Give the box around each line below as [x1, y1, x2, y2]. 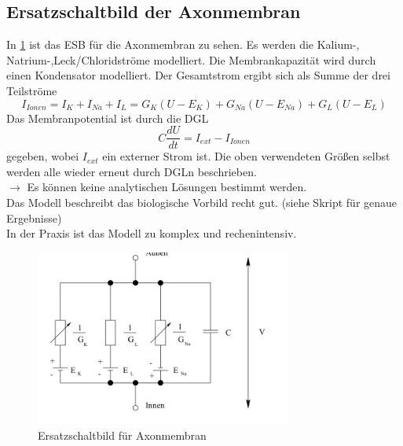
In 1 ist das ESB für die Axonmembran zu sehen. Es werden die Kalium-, [6, 36, 360, 53]
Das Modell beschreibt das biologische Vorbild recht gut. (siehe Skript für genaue [6, 194, 398, 211]
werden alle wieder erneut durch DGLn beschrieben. [6, 163, 257, 179]
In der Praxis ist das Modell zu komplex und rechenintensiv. [6, 225, 297, 241]
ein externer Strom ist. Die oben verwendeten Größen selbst [102, 148, 390, 164]
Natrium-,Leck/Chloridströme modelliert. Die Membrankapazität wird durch [6, 51, 376, 68]
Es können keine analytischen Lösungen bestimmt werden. [27, 179, 307, 195]
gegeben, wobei [6, 148, 79, 164]
